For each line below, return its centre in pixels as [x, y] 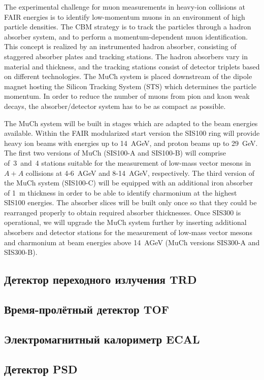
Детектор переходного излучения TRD [101, 279]
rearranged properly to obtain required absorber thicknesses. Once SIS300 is [123, 212]
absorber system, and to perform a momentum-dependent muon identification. [126, 36]
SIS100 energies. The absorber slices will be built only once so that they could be [130, 202]
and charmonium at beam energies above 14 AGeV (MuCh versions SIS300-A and [132, 242]
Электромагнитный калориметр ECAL [102, 339]
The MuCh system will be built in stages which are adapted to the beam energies [131, 123]
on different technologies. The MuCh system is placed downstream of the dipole [128, 76]
